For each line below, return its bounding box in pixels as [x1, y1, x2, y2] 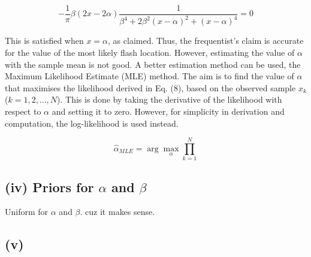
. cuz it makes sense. [80, 205, 155, 218]
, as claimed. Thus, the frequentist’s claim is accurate [108, 34, 304, 47]
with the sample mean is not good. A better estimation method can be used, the [5, 58, 301, 70]
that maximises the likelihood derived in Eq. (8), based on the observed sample [5, 81, 296, 94]
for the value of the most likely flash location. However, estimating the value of [5, 46, 295, 58]
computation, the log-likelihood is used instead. [5, 116, 179, 129]
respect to [5, 104, 41, 117]
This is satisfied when [5, 34, 84, 47]
